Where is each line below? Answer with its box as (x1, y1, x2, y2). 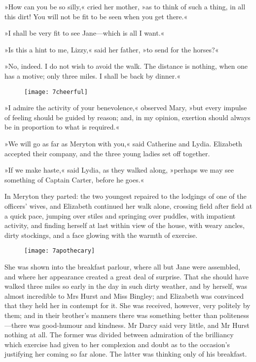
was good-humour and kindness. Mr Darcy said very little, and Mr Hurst (29, 319, 250, 330)
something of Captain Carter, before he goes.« (4, 174, 145, 184)
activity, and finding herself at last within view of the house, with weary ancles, (4, 220, 245, 230)
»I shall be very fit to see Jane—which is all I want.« (4, 28, 165, 38)
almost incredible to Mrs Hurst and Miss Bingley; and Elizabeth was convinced (4, 290, 244, 301)
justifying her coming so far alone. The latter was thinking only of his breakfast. (4, 349, 247, 359)
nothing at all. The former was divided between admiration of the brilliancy (4, 329, 234, 340)
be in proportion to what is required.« (4, 122, 120, 132)
